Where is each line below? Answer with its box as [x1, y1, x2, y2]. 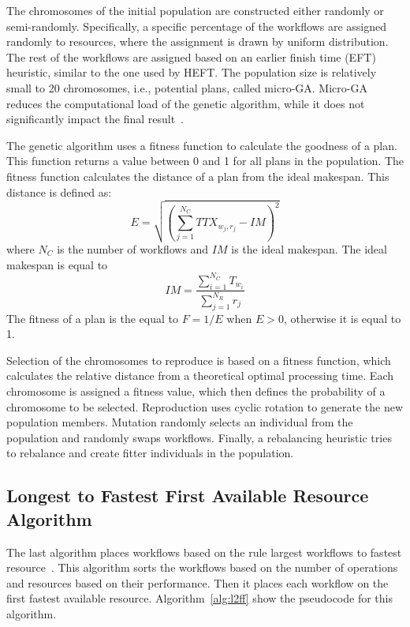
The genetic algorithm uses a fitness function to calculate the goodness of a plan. [6, 137, 397, 153]
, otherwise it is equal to [283, 310, 401, 326]
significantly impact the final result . [6, 111, 184, 127]
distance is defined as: [6, 183, 112, 200]
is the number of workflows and [57, 241, 209, 257]
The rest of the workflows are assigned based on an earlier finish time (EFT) [6, 48, 376, 65]
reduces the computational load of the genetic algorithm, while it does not [6, 95, 365, 111]
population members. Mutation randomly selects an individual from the [6, 414, 353, 430]
